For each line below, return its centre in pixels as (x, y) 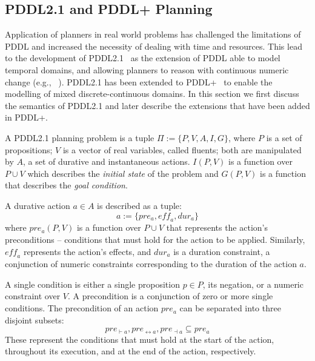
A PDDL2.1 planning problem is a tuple (80, 137)
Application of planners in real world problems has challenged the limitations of (153, 34)
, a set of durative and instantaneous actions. (106, 161)
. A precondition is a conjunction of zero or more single (171, 296)
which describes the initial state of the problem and (123, 173)
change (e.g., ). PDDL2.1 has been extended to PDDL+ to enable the (139, 81)
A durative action (38, 205)
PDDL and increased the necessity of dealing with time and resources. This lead (154, 46)
